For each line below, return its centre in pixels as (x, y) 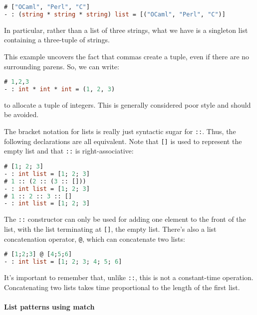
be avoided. (21, 114)
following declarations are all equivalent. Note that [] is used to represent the (123, 141)
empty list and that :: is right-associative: (69, 151)
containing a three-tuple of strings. (57, 40)
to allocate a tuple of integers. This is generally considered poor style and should (128, 104)
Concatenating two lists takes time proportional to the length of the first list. (122, 287)
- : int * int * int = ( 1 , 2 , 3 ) (60, 89)
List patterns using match (49, 306)
